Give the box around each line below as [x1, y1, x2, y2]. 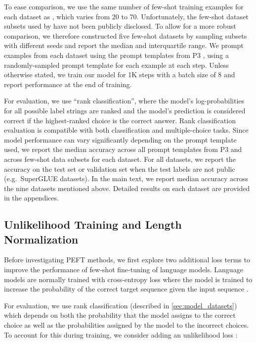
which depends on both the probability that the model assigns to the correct [4, 310, 236, 320]
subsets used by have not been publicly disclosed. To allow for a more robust [4, 21, 236, 31]
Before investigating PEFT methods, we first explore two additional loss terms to [4, 254, 250, 265]
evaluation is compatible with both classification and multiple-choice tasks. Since [4, 125, 249, 135]
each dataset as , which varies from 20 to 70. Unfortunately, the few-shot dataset [4, 11, 249, 21]
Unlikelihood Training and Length [4, 217, 182, 232]
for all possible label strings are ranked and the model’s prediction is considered [4, 105, 246, 115]
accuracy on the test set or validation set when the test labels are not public [4, 163, 235, 174]
